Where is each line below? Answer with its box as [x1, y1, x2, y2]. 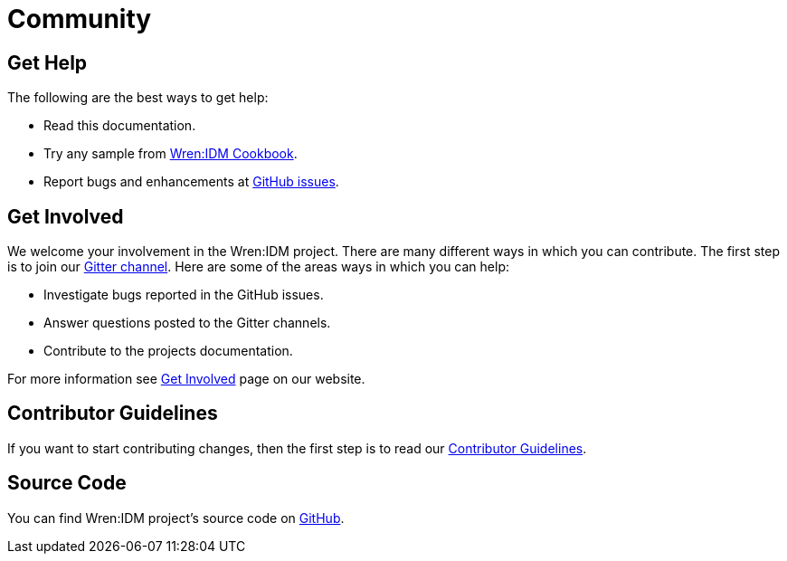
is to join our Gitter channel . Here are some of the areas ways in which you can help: [7, 259, 510, 275]
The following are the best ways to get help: [7, 90, 269, 106]
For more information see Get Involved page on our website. [7, 371, 365, 387]
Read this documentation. [43, 118, 196, 134]
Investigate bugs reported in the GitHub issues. [43, 287, 324, 303]
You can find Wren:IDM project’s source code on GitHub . [7, 509, 345, 526]
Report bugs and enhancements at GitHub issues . [43, 174, 339, 190]
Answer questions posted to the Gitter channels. [43, 315, 331, 331]
